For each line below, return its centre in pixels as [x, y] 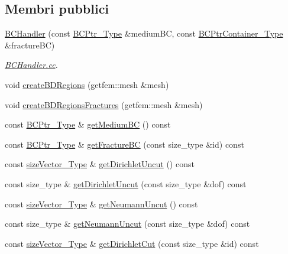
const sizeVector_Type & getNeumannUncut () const [101, 203]
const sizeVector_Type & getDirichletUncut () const [100, 164]
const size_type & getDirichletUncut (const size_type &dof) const [126, 183]
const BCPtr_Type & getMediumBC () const [88, 124]
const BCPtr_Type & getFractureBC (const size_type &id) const [124, 144]
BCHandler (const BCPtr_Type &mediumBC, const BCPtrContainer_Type [144, 33]
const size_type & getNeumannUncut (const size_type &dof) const [127, 224]
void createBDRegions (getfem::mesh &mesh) [87, 84]
